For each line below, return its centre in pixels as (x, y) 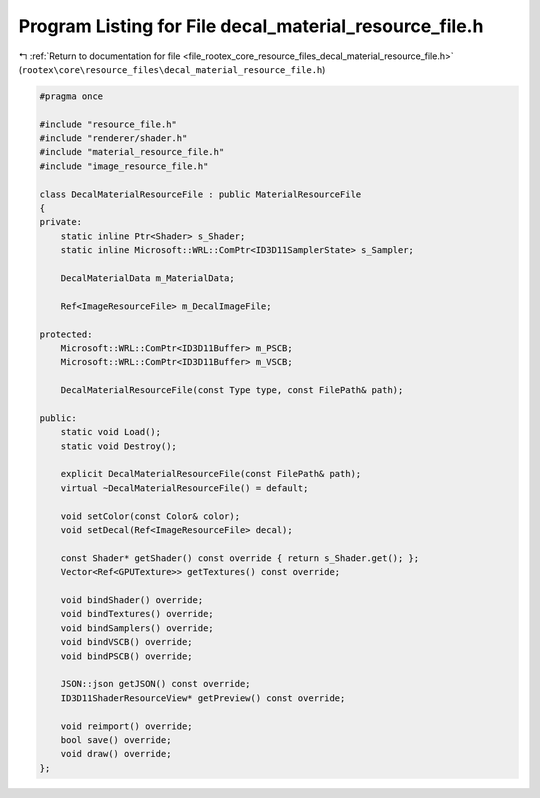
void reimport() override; (127, 726)
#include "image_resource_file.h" (124, 166)
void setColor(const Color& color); (150, 516)
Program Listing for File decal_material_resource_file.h (251, 26)
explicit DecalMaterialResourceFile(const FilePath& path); (211, 474)
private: (61, 222)
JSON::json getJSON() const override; (155, 684)
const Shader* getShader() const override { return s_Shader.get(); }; (240, 558)
